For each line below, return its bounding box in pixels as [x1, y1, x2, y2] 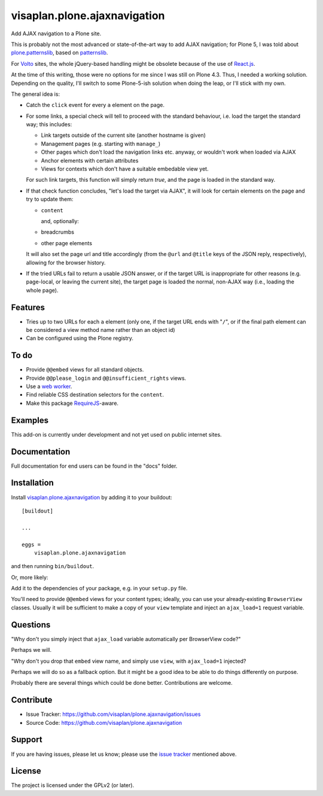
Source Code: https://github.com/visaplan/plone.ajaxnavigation [26, 719, 182, 726]
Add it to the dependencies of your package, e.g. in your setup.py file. [11, 585, 188, 592]
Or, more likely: [11, 574, 48, 581]
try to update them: [26, 196, 74, 203]
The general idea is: [11, 90, 60, 97]
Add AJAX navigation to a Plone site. [11, 30, 102, 37]
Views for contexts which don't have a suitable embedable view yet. [41, 165, 209, 173]
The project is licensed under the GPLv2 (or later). [11, 782, 135, 789]
